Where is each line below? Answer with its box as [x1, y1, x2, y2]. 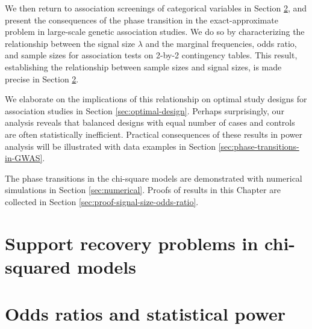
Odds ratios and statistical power [5, 301, 285, 326]
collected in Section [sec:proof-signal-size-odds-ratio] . [5, 195, 199, 208]
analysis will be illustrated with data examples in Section [5, 140, 216, 152]
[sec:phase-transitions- [218, 140, 299, 152]
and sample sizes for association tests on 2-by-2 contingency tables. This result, [5, 49, 298, 61]
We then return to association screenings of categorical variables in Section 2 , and [5, 2, 307, 14]
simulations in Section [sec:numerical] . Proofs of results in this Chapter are [5, 183, 281, 196]
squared [5, 254, 71, 278]
